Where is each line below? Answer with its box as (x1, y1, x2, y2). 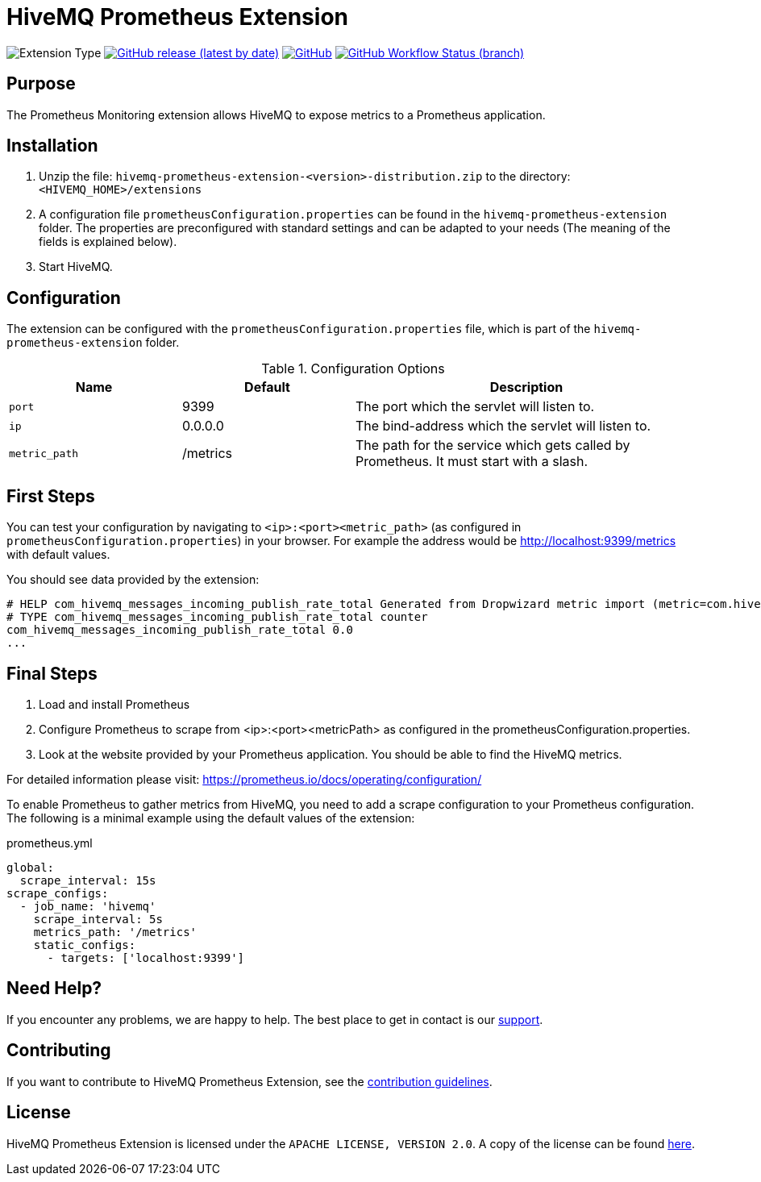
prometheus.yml (6, 835, 93, 850)
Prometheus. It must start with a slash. (356, 453, 588, 470)
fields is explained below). (39, 235, 177, 249)
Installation (6, 135, 98, 156)
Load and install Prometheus (39, 697, 190, 711)
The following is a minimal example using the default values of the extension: (6, 810, 415, 825)
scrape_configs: (6, 886, 109, 900)
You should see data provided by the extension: (6, 572, 260, 587)
